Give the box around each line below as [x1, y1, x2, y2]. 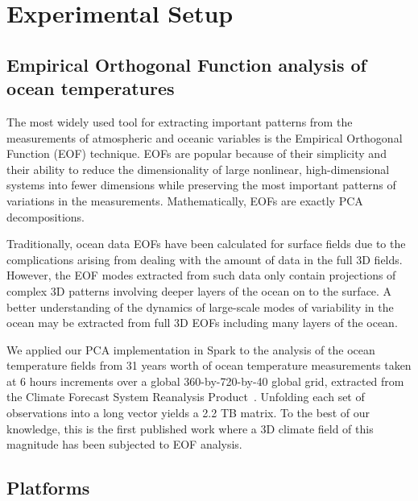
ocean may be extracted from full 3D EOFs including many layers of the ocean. [6, 314, 398, 331]
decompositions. [6, 208, 85, 225]
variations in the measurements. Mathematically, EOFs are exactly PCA [6, 192, 363, 209]
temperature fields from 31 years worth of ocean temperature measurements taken [6, 357, 412, 374]
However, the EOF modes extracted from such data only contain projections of [6, 267, 396, 284]
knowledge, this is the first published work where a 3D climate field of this [6, 420, 374, 437]
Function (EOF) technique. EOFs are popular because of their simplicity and [6, 145, 387, 162]
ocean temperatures [6, 76, 175, 101]
